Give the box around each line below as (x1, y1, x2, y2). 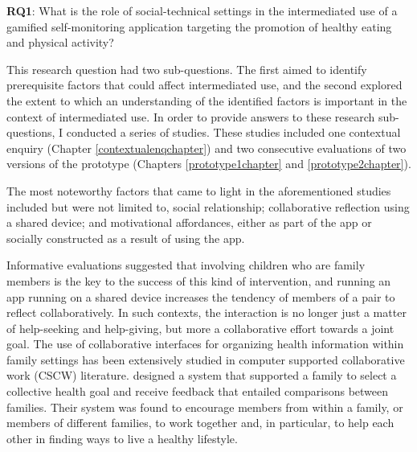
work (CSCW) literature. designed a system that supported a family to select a (6, 367, 397, 384)
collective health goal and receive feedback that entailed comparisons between (6, 383, 389, 400)
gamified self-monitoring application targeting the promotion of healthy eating (6, 18, 392, 35)
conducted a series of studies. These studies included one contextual (66, 124, 401, 141)
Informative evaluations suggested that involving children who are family (6, 257, 366, 273)
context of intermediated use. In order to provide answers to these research (6, 108, 375, 125)
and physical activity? (6, 34, 114, 51)
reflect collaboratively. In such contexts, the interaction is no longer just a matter (6, 304, 407, 321)
